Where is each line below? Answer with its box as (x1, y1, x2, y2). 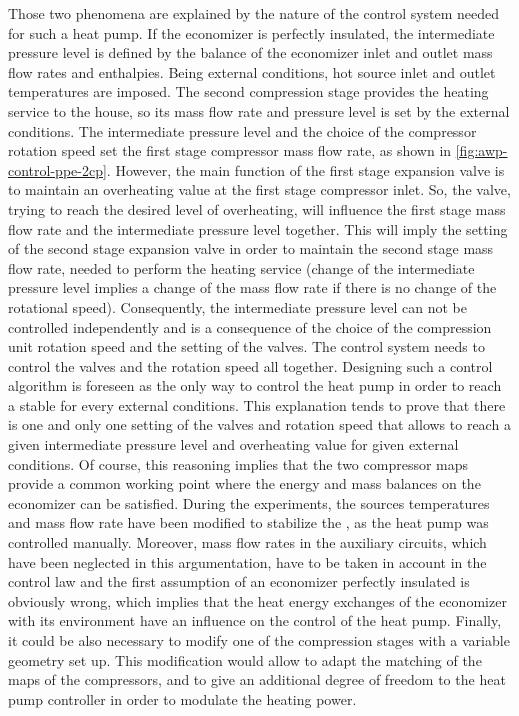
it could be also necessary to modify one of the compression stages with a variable (8, 630, 510, 650)
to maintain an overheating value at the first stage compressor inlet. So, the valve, (8, 179, 511, 200)
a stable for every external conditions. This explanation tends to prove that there (8, 394, 506, 415)
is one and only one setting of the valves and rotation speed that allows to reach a (8, 414, 511, 435)
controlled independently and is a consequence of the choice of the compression (8, 316, 492, 337)
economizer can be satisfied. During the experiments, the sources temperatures (8, 492, 490, 513)
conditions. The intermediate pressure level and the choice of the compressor (8, 120, 477, 141)
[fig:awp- (455, 140, 508, 161)
